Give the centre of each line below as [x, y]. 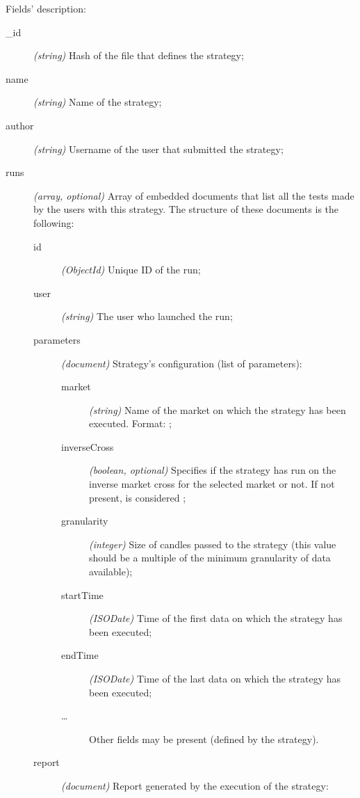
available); [111, 572]
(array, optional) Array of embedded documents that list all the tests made [194, 195]
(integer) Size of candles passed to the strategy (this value [213, 544]
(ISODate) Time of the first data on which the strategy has [216, 618]
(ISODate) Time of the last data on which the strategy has [215, 678]
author [20, 125]
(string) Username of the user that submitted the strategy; [158, 149]
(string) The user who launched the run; [147, 316]
